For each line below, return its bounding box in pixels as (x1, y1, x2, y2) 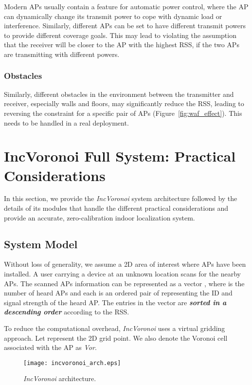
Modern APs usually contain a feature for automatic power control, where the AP (4, 1, 249, 11)
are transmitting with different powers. (4, 49, 120, 59)
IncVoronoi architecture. (23, 373, 96, 384)
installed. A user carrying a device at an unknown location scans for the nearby (4, 269, 241, 279)
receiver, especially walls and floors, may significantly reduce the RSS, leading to (4, 98, 244, 109)
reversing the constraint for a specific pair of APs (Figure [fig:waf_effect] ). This (4, 108, 242, 118)
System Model (4, 236, 78, 251)
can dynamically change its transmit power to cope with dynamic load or (4, 11, 222, 21)
